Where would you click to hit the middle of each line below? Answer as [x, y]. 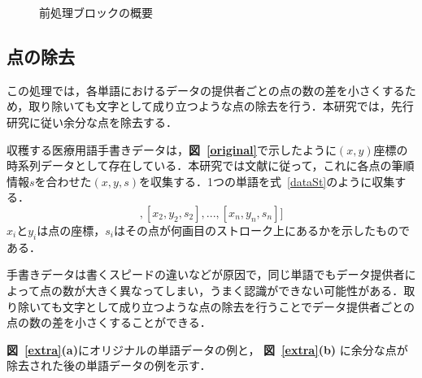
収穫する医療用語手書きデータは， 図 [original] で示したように [172, 149]
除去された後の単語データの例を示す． [109, 365]
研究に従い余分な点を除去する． [92, 122]
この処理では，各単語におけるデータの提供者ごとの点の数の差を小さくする [206, 90]
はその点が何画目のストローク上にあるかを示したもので [261, 230]
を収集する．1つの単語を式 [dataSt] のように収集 [267, 181]
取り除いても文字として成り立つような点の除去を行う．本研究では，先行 [221, 106]
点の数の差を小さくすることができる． [109, 322]
